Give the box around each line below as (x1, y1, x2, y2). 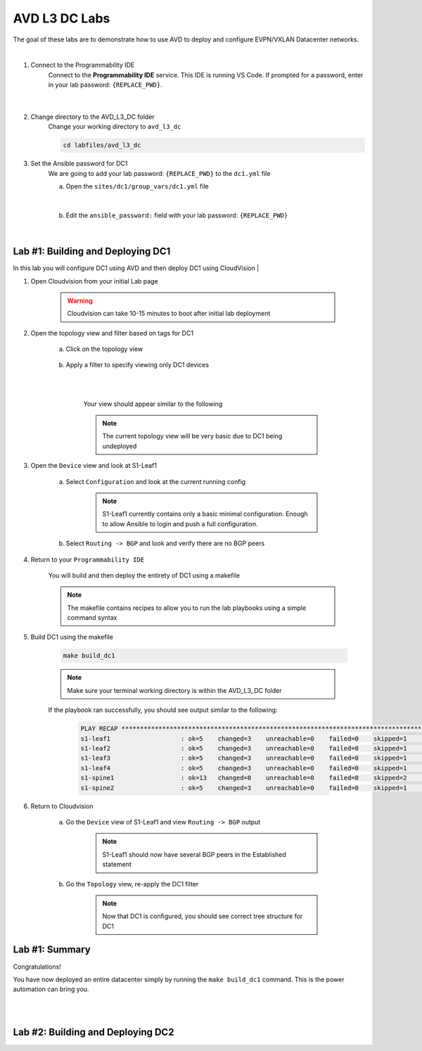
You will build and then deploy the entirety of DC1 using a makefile (48, 571, 241, 580)
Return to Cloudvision (30, 802, 94, 810)
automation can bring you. (13, 985, 89, 993)
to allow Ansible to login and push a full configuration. (102, 519, 258, 528)
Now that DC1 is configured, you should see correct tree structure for (102, 912, 303, 921)
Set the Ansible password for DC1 (30, 159, 128, 168)
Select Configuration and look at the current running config (65, 477, 246, 485)
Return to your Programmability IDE (30, 555, 144, 563)
